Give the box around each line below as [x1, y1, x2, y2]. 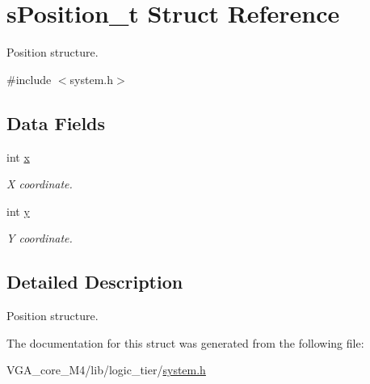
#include [6, 70, 52, 87]
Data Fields [6, 110, 106, 135]
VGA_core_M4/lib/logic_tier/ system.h [6, 361, 206, 378]
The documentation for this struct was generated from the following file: [6, 334, 364, 351]
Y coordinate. [6, 230, 73, 247]
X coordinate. [6, 175, 73, 192]
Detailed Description [6, 269, 183, 294]
